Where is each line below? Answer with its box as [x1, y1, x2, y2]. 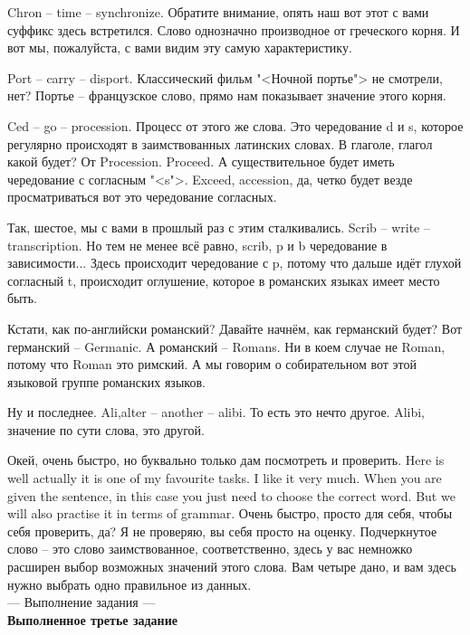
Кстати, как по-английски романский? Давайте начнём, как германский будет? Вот [7, 318, 463, 337]
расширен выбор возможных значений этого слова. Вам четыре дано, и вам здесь [7, 557, 456, 576]
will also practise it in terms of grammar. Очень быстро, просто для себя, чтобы [7, 504, 453, 523]
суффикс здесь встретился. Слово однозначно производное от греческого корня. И [7, 20, 460, 39]
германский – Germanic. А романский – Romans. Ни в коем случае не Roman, [7, 336, 446, 355]
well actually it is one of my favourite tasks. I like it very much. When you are [7, 469, 442, 488]
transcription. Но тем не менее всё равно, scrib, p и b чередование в [7, 235, 388, 254]
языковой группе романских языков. [7, 372, 206, 391]
